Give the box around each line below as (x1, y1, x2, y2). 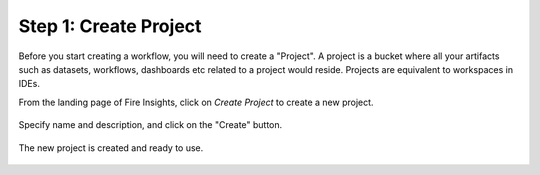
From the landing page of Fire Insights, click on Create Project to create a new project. (18, 96, 374, 108)
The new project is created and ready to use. (18, 141, 204, 154)
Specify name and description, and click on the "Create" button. (18, 119, 283, 131)
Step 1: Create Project (18, 15, 202, 37)
